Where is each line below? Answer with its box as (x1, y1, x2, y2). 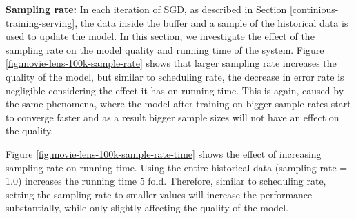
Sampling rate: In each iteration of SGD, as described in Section (6, 2, 287, 16)
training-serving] (6, 15, 75, 30)
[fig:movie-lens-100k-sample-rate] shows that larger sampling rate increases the (6, 56, 337, 70)
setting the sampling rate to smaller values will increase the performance (6, 187, 313, 201)
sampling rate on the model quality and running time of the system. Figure (6, 42, 324, 56)
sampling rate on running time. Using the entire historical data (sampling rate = (6, 160, 348, 174)
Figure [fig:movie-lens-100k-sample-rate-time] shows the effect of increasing (6, 146, 322, 160)
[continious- (289, 2, 339, 16)
